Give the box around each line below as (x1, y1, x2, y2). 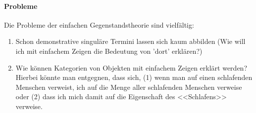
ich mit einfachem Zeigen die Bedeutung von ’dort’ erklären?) (15, 45, 203, 56)
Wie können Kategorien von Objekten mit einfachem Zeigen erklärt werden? (15, 62, 248, 73)
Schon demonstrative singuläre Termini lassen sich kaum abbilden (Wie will (15, 36, 246, 46)
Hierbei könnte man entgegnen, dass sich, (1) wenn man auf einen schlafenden (15, 72, 253, 82)
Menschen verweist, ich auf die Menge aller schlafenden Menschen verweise (15, 81, 242, 92)
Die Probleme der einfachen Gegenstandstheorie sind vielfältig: (4, 19, 194, 30)
